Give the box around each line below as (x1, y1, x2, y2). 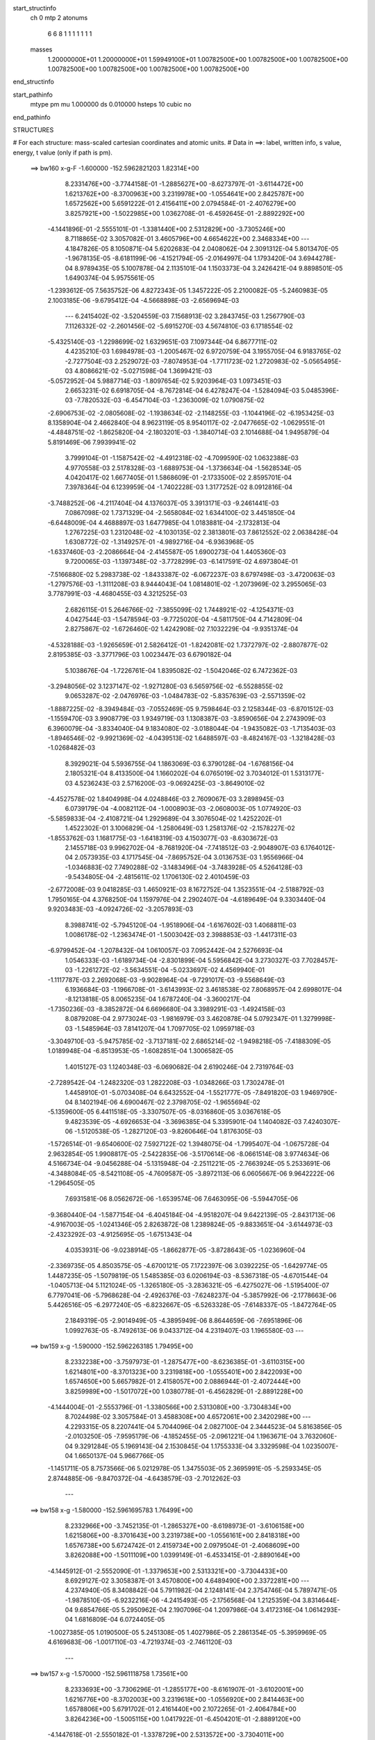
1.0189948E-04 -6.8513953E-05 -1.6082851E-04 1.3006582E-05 (47, 1047, 234, 1055)
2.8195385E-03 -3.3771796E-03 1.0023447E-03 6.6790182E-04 (47, 651, 232, 659)
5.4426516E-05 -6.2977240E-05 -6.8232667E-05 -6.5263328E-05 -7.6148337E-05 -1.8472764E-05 (47, 1300, 337, 1308)
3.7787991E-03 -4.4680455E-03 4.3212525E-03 (47, 590, 187, 598)
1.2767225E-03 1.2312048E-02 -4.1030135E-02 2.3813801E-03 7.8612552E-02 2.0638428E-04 (65, 528, 338, 536)
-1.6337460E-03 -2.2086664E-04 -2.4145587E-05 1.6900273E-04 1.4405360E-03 (47, 547, 286, 556)
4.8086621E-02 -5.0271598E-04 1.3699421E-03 (74, 367, 212, 375)
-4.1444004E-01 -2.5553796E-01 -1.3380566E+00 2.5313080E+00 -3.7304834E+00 (47, 1403, 292, 1411)
